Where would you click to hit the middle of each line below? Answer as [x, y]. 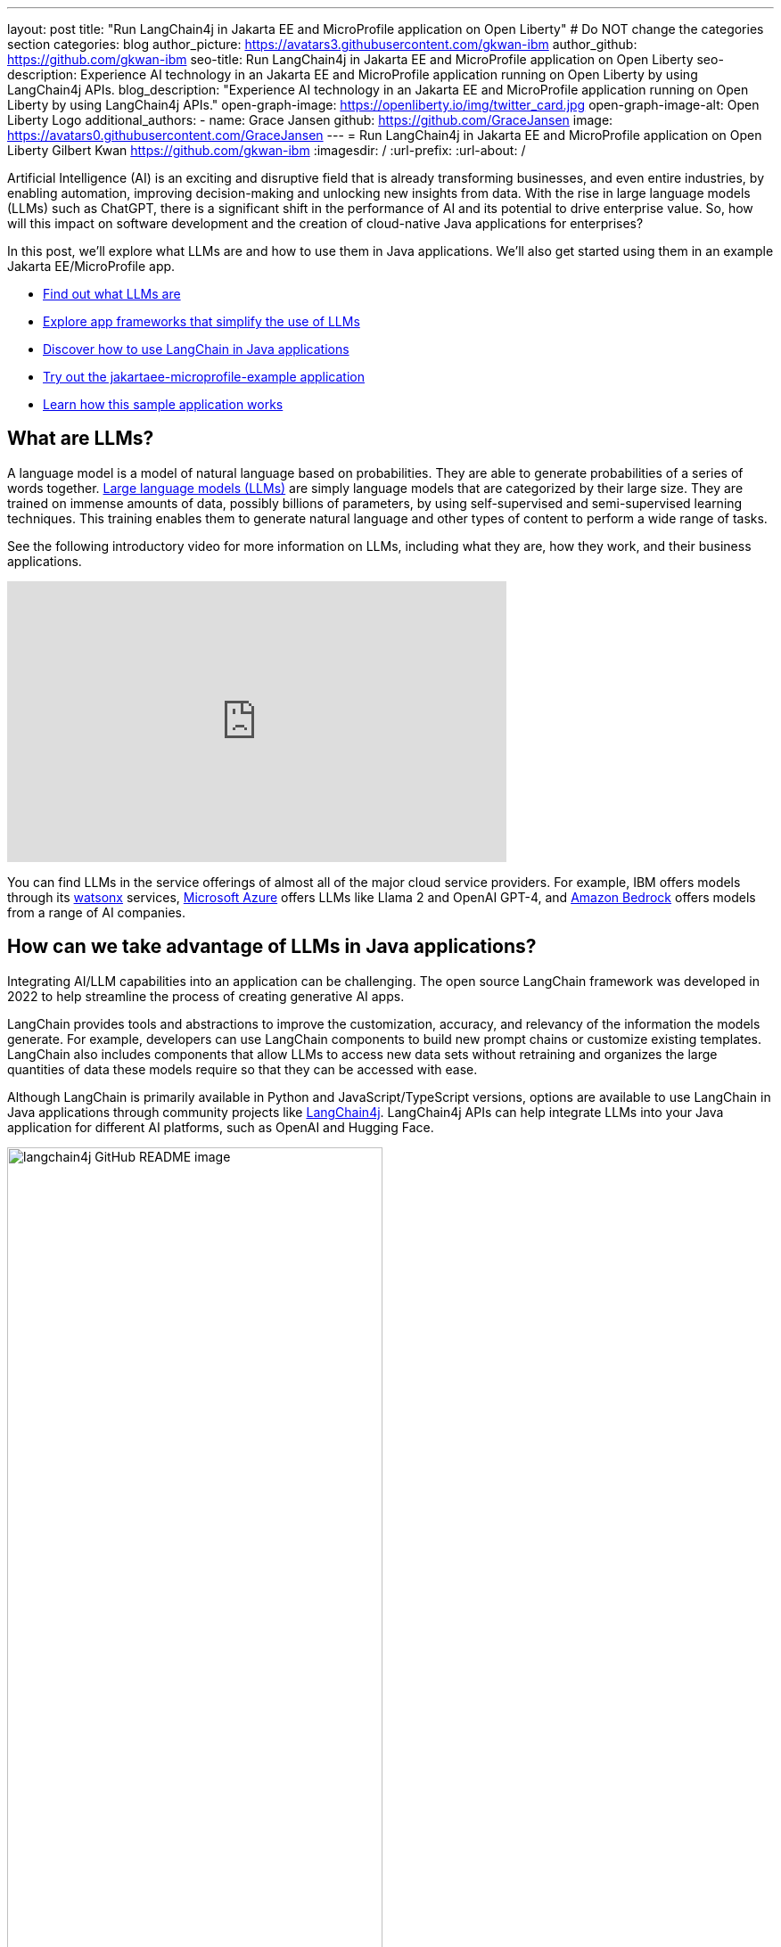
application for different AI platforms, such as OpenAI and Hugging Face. [221, 1127]
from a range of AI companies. [97, 912]
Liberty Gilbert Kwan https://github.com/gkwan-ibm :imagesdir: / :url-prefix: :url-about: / [267, 150]
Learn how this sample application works [163, 404]
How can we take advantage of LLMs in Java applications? [272, 947]
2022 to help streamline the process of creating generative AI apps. [206, 996]
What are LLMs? [81, 439]
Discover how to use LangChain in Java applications [196, 349]
